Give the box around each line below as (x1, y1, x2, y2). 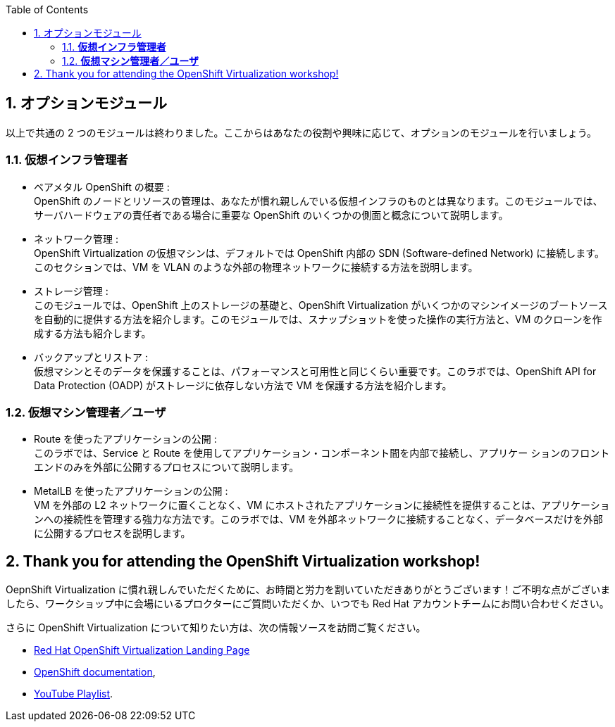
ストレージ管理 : (34, 284, 108, 297)
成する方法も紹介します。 (34, 327, 151, 339)
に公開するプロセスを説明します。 (34, 527, 191, 540)
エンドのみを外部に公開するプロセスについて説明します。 (34, 461, 299, 474)
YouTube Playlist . (34, 688, 113, 700)
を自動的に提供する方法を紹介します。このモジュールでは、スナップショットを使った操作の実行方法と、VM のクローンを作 (34, 312, 602, 325)
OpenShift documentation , (34, 666, 156, 678)
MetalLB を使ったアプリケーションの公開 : (34, 485, 228, 498)
